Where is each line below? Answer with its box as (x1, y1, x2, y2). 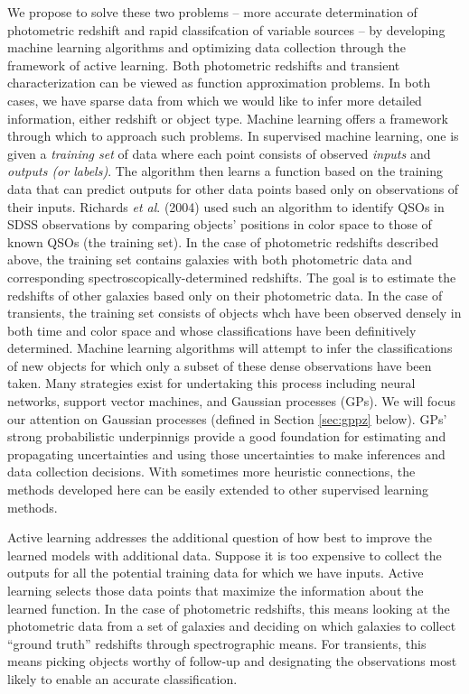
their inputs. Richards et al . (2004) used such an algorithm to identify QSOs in (7, 197, 445, 216)
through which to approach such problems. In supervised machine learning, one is (7, 126, 459, 145)
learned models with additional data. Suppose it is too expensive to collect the (7, 545, 442, 564)
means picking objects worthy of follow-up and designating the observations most (7, 652, 457, 671)
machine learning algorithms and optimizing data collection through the (7, 38, 406, 57)
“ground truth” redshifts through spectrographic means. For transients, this (7, 634, 427, 652)
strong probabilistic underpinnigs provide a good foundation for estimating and (7, 427, 446, 446)
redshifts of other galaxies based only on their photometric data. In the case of (7, 285, 443, 304)
